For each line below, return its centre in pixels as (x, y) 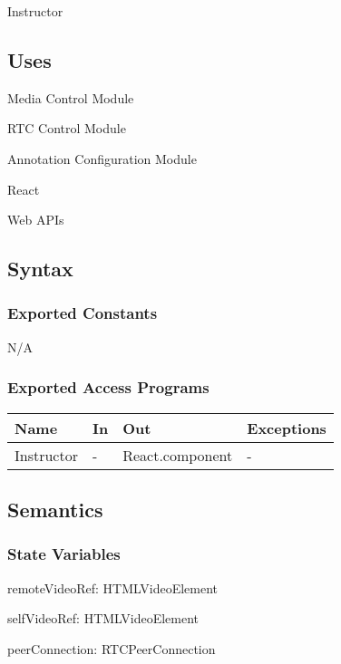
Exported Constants (83, 313)
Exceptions (287, 428)
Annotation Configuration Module (102, 158)
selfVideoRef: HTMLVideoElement (103, 618)
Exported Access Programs (108, 387)
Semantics (55, 509)
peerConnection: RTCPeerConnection (112, 648)
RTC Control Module (67, 128)
